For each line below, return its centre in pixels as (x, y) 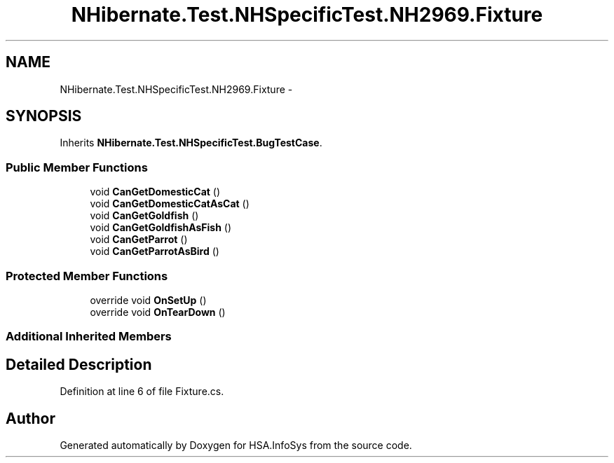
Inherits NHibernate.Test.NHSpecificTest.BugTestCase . (191, 143)
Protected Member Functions (87, 276)
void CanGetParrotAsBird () (155, 251)
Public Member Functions (77, 167)
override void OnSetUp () (148, 300)
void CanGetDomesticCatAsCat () (170, 204)
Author (30, 418)
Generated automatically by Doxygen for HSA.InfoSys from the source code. (236, 445)
